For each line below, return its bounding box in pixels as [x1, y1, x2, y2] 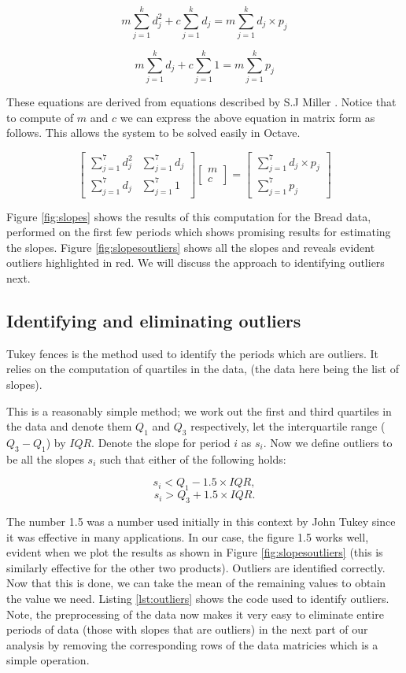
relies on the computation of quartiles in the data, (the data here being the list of [6, 361, 399, 377]
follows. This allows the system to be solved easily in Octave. [6, 124, 301, 141]
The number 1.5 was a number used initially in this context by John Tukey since [6, 513, 396, 530]
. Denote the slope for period [91, 434, 231, 451]
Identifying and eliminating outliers [6, 309, 301, 333]
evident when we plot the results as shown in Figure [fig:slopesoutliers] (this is [6, 544, 383, 560]
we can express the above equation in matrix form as [120, 109, 375, 125]
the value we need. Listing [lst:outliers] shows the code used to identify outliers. [6, 590, 389, 606]
